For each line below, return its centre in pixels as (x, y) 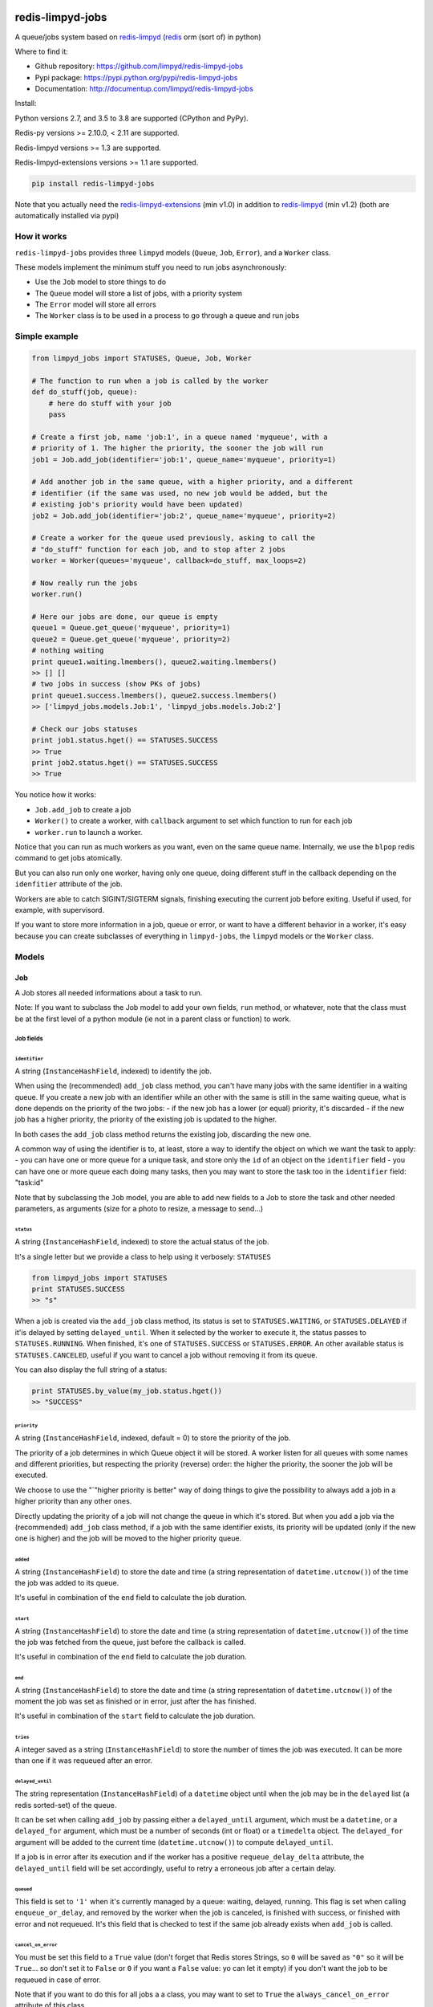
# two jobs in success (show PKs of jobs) (116, 684)
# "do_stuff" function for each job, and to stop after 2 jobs (159, 549)
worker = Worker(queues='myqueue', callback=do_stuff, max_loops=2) (169, 561)
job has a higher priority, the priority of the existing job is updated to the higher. (146, 1119)
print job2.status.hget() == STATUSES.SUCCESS (125, 763)
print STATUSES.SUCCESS (79, 1289)
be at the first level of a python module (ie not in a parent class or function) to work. (153, 1019)
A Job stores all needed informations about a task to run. (109, 992)
